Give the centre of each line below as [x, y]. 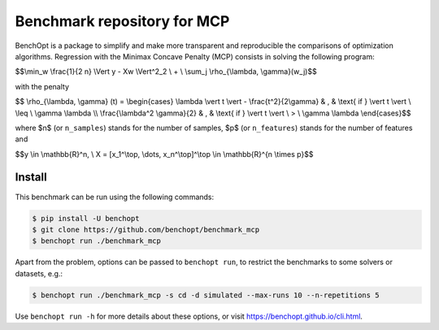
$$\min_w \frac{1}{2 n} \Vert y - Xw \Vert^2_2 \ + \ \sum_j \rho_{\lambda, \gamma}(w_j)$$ [166, 72]
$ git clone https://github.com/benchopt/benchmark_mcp [146, 229]
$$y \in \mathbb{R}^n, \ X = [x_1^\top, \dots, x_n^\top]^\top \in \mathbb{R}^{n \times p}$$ [164, 154]
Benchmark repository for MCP [122, 21]
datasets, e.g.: [39, 273]
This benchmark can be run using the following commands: [115, 197]
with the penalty [42, 86]
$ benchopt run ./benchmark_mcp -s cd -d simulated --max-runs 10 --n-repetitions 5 [206, 295]
